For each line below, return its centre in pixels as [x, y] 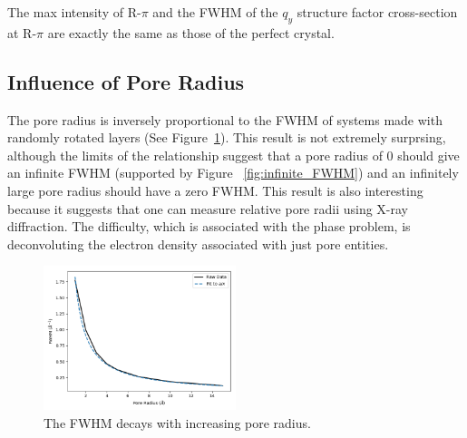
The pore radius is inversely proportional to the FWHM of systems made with [225, 119]
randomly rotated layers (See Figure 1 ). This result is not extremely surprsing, [227, 137]
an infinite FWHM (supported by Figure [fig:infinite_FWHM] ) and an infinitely [233, 173]
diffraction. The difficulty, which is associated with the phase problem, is [209, 226]
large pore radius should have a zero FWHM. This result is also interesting [215, 190]
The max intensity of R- [74, 12]
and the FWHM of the [215, 12]
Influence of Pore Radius [126, 81]
